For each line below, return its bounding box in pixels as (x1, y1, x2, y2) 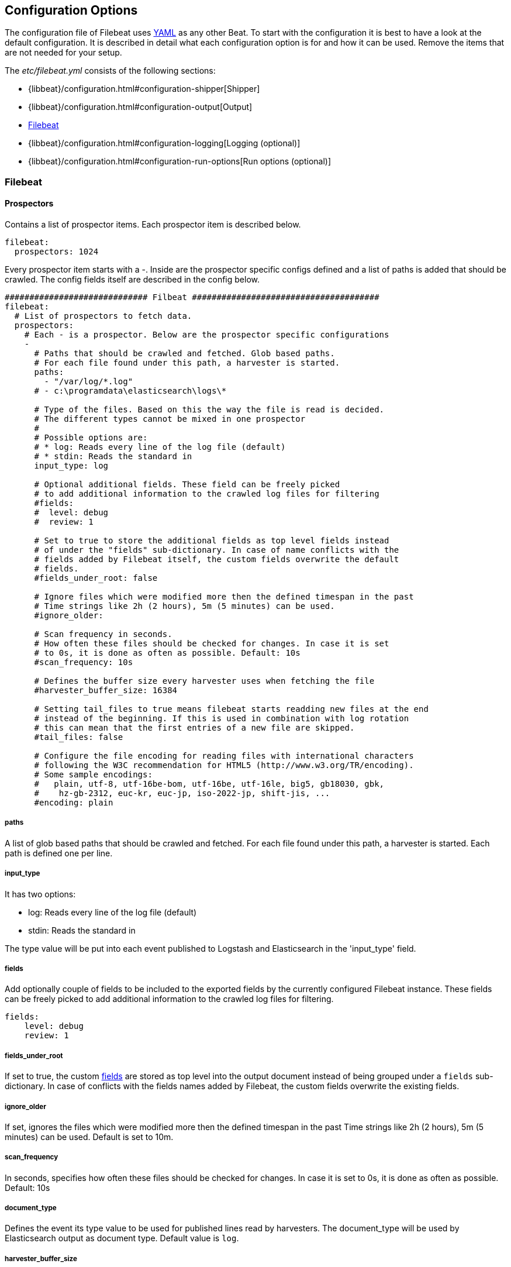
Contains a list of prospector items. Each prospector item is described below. (5, 219, 301, 230)
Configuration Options (5, 3, 138, 18)
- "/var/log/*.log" (44, 377, 133, 387)
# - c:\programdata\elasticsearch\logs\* (34, 386, 227, 396)
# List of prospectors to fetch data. (14, 311, 192, 321)
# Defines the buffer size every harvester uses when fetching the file (34, 676, 375, 686)
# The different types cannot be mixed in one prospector (34, 414, 306, 424)
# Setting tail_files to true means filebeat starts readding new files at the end (34, 704, 429, 714)
